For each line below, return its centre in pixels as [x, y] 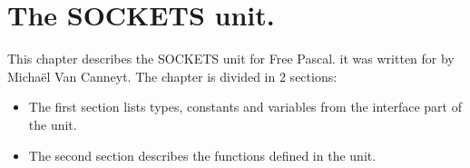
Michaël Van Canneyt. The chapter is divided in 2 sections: [172, 76]
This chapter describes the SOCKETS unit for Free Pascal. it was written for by [231, 59]
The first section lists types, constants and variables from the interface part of [245, 107]
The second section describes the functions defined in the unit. [202, 155]
